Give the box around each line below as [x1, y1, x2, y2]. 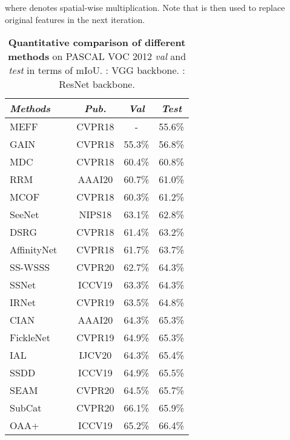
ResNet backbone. [59, 77, 135, 92]
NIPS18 [79, 207, 112, 222]
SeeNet [10, 207, 39, 222]
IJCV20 [79, 348, 112, 362]
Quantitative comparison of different [8, 35, 186, 50]
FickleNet [10, 330, 50, 345]
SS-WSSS [10, 260, 50, 275]
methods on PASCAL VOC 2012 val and [7, 49, 186, 64]
